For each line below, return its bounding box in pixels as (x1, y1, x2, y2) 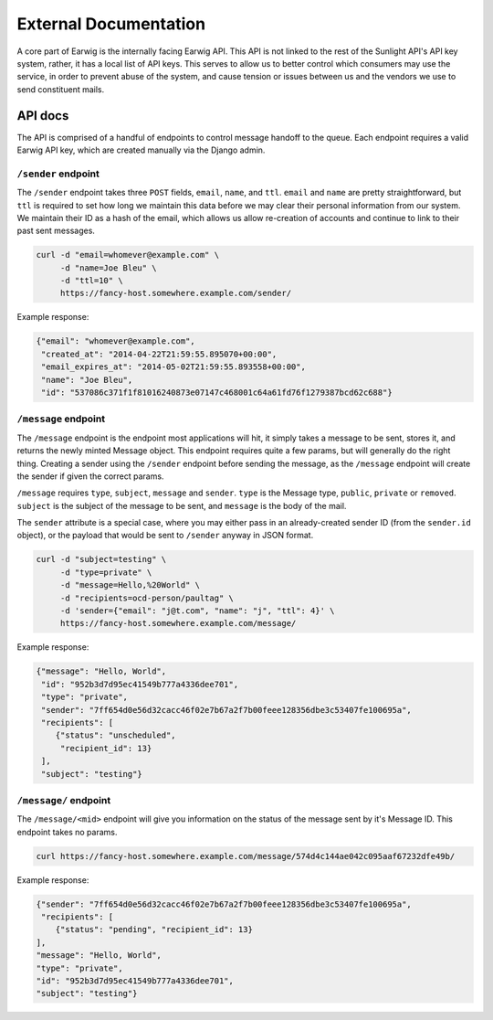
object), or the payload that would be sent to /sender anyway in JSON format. (16, 530, 314, 541)
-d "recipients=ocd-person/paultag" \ (59, 592, 235, 603)
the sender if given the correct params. (16, 471, 164, 482)
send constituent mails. (16, 83, 105, 95)
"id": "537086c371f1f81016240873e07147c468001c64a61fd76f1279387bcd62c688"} (41, 388, 393, 398)
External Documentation (16, 14, 205, 34)
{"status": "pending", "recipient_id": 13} (55, 924, 253, 935)
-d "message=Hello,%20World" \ (59, 580, 201, 590)
